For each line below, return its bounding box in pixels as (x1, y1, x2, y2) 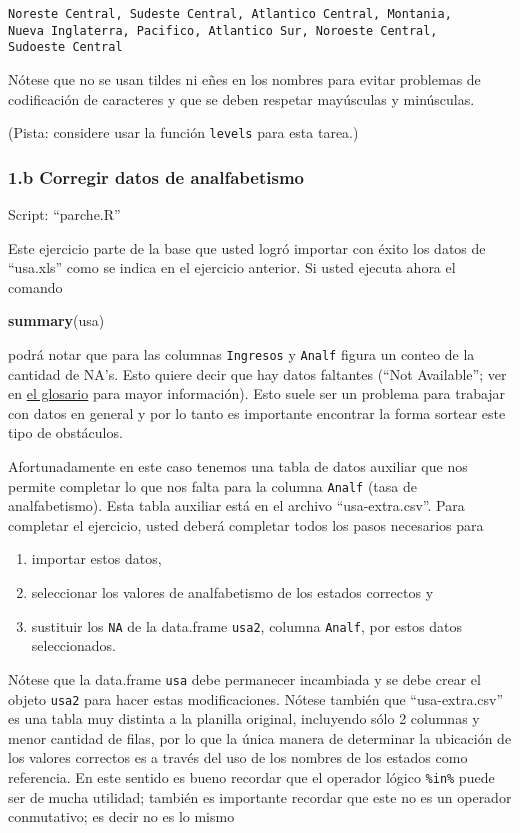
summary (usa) (8, 310, 105, 331)
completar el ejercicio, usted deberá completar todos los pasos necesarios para (8, 514, 484, 535)
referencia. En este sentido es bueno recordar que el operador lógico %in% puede (8, 767, 495, 787)
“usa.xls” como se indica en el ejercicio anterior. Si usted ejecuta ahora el (8, 257, 456, 278)
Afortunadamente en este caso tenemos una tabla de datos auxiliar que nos (8, 456, 468, 477)
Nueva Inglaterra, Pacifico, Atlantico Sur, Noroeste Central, (8, 23, 438, 38)
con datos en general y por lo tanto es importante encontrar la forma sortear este (8, 402, 506, 423)
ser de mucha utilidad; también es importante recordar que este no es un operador (8, 786, 512, 807)
